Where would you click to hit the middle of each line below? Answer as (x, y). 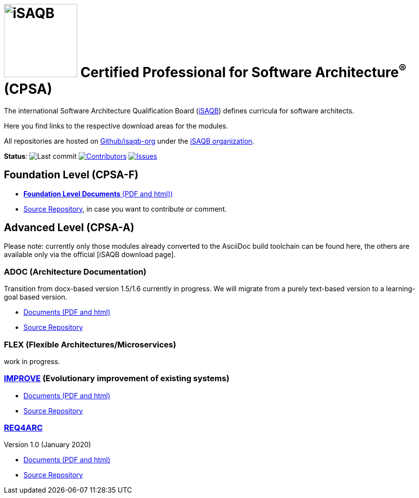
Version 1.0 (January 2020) (48, 445)
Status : (16, 156)
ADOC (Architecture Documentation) (75, 271)
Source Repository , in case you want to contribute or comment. (125, 209)
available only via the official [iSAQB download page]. (90, 255)
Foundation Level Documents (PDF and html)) (98, 194)
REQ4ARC (23, 428)
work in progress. (32, 361)
